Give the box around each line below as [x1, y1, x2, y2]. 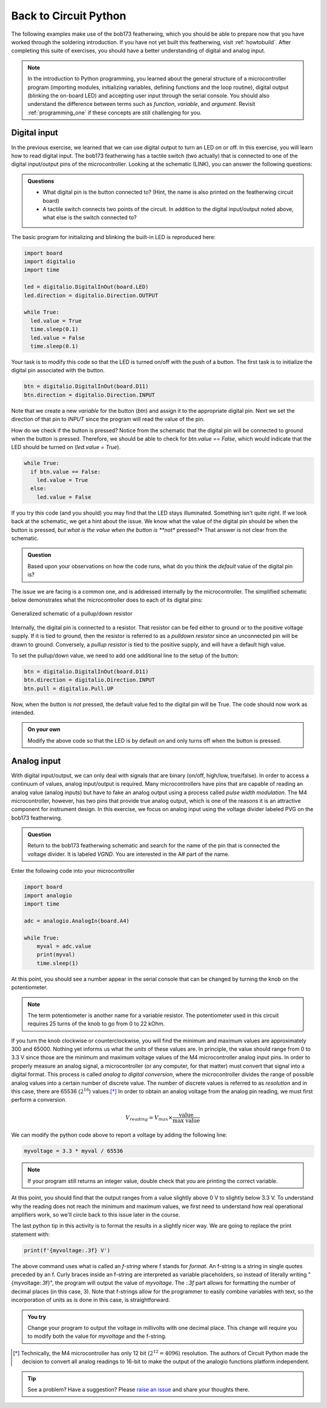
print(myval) [36, 951, 76, 958]
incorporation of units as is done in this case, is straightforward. [11, 1296, 171, 1304]
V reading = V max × [125, 1114, 173, 1122]
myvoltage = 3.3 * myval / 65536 [24, 1148, 124, 1154]
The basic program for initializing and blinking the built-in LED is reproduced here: [11, 233, 216, 240]
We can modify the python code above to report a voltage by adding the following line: [11, 1131, 227, 1139]
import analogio [24, 892, 73, 899]
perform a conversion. [11, 1096, 67, 1104]
